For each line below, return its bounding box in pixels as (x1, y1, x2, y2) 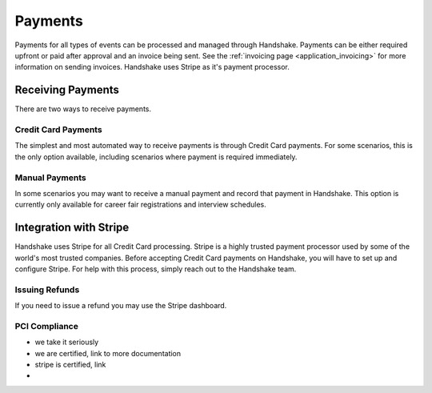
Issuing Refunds (14, 284, 80, 295)
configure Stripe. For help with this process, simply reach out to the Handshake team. (14, 264, 297, 274)
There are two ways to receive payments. (14, 104, 152, 114)
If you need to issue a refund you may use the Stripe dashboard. (14, 301, 227, 311)
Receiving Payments (14, 83, 120, 97)
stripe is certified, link (34, 360, 106, 370)
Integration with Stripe (14, 221, 130, 235)
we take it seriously (34, 337, 99, 347)
